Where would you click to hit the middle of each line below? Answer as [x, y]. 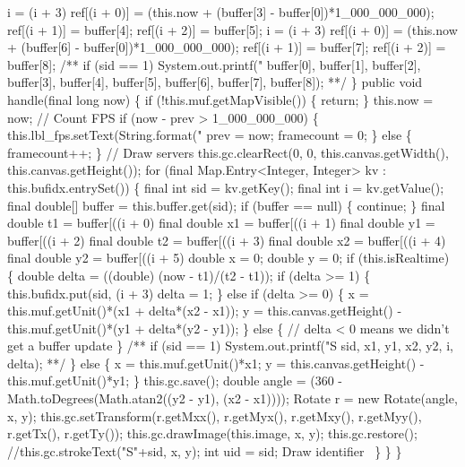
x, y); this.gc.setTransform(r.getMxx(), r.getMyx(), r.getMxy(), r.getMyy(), [215, 415]
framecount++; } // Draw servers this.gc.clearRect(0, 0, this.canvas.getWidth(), [228, 152]
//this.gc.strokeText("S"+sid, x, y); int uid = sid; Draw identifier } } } [205, 450]
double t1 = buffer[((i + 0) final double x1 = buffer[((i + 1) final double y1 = [221, 223]
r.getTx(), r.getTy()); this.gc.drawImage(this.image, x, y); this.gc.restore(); [212, 433]
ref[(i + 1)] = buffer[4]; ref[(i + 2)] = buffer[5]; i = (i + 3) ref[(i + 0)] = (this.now [232, 29]
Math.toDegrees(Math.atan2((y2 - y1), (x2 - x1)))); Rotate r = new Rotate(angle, [232, 398]
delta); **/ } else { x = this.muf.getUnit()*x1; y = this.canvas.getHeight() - [216, 363]
